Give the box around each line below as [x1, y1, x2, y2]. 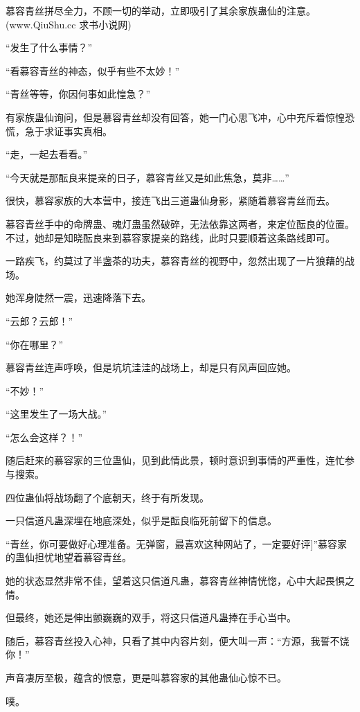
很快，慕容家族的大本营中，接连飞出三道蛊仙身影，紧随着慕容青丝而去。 [6, 193, 335, 208]
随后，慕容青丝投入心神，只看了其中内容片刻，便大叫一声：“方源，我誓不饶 [6, 633, 350, 648]
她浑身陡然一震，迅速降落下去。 [6, 290, 151, 305]
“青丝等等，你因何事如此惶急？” [6, 87, 151, 101]
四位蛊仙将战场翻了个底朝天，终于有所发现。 [6, 490, 209, 504]
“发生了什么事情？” [6, 40, 93, 55]
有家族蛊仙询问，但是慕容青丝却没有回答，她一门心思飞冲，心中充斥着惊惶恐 [6, 109, 354, 124]
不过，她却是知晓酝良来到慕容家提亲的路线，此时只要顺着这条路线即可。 [6, 230, 335, 244]
